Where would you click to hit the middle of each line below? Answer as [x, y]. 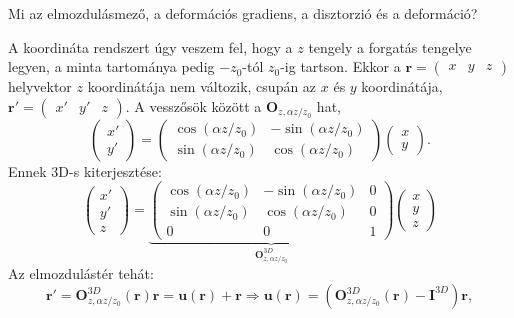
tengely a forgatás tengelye [390, 46]
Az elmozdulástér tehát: [81, 272]
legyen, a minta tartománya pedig [111, 66]
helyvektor [40, 86]
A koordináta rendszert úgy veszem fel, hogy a [150, 46]
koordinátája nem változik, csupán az [202, 86]
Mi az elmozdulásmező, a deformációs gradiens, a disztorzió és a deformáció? [243, 13]
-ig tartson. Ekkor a [340, 66]
